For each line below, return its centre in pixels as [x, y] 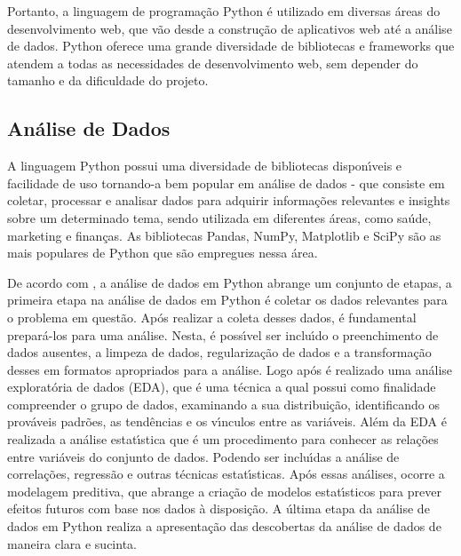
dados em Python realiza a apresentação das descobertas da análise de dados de [224, 526]
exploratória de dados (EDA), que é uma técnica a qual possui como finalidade [222, 387]
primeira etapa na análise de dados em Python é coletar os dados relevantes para [227, 300]
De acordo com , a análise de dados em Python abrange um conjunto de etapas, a [230, 282]
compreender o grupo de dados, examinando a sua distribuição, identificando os [224, 404]
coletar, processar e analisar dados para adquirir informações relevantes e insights [229, 200]
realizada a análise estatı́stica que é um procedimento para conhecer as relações [223, 439]
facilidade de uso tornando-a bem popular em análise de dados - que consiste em [226, 183]
